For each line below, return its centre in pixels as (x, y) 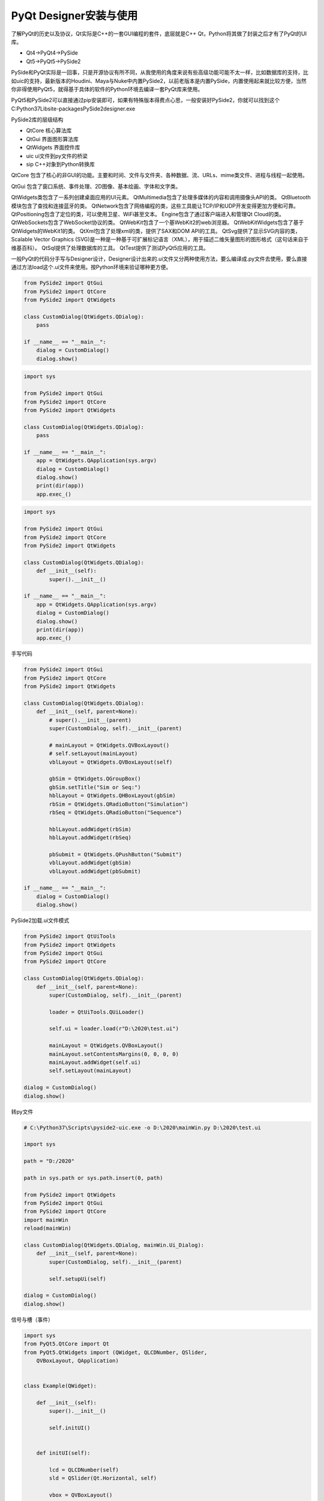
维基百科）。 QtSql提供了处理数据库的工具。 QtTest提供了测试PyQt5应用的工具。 (110, 248)
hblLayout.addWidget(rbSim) (90, 829)
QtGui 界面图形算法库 (52, 139)
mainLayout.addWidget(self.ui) (95, 1062)
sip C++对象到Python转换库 (61, 165)
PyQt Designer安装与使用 (74, 16)
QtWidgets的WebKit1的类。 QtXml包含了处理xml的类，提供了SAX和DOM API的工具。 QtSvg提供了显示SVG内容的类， (156, 231)
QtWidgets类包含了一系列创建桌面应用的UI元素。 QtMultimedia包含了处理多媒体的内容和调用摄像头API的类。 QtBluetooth (161, 198)
